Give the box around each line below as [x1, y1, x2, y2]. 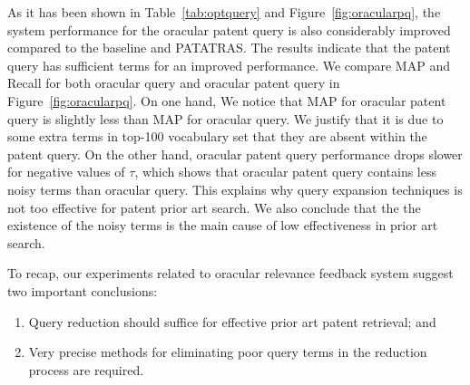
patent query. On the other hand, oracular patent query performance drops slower [7, 144, 463, 163]
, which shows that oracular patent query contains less [134, 162, 437, 181]
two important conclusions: [7, 281, 158, 300]
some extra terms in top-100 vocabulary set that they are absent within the [7, 127, 427, 146]
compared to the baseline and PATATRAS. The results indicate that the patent [7, 38, 451, 57]
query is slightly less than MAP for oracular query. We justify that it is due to [7, 109, 444, 128]
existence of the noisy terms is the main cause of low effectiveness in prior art [7, 216, 438, 235]
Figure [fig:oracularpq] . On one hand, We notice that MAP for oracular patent [7, 91, 446, 110]
